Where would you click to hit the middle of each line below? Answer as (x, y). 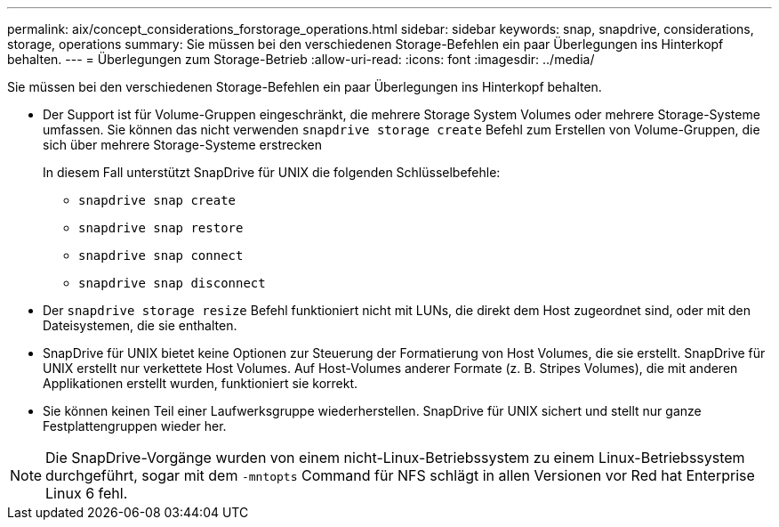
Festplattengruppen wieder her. (135, 426)
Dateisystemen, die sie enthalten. (140, 325)
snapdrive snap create (157, 200)
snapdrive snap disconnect (172, 283)
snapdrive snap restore (161, 228)
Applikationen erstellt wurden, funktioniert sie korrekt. (201, 383)
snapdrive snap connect (161, 255)
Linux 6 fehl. (87, 493)
